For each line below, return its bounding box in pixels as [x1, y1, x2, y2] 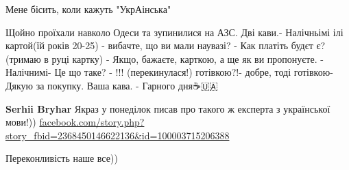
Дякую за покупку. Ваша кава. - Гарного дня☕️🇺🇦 [5, 78, 218, 92]
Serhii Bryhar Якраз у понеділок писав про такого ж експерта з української [5, 101, 330, 115]
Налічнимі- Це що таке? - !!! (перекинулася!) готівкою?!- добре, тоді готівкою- [5, 65, 333, 79]
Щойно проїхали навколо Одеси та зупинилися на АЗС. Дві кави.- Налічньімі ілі [5, 25, 344, 39]
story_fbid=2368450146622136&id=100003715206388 [5, 128, 230, 142]
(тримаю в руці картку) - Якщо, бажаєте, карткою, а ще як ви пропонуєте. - [5, 51, 324, 66]
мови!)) [5, 115, 36, 129]
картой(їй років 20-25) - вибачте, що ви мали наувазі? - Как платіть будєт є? [5, 38, 326, 53]
